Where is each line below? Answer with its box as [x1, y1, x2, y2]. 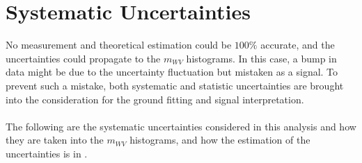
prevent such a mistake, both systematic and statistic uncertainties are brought [6, 78, 344, 92]
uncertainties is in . [6, 146, 88, 160]
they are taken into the [6, 132, 104, 147]
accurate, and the [260, 37, 335, 52]
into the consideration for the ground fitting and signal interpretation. [6, 92, 304, 106]
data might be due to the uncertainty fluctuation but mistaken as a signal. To [6, 65, 338, 79]
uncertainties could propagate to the [6, 51, 161, 65]
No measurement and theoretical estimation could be [6, 37, 232, 52]
